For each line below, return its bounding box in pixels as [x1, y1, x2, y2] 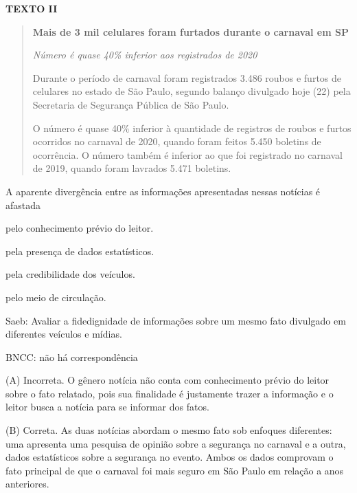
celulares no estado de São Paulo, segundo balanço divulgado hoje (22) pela [32, 84, 351, 98]
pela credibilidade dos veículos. [5, 267, 135, 281]
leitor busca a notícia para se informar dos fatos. [5, 399, 209, 414]
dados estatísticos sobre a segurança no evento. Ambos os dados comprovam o [5, 450, 334, 464]
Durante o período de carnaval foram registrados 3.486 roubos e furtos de [32, 70, 342, 85]
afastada [5, 197, 41, 212]
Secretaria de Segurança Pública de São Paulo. [32, 97, 229, 111]
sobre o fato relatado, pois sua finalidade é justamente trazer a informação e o [5, 386, 334, 400]
